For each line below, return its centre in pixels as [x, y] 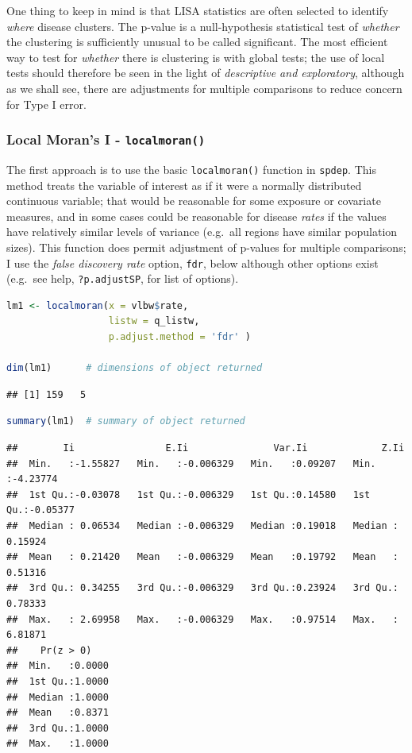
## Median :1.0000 [58, 697]
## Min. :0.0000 [58, 666]
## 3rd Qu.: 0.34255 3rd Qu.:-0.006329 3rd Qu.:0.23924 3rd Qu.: [202, 588]
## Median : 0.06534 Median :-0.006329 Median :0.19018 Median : [202, 526]
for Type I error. [46, 104]
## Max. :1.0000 [58, 744]
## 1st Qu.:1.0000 [58, 681]
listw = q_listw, [154, 321]
